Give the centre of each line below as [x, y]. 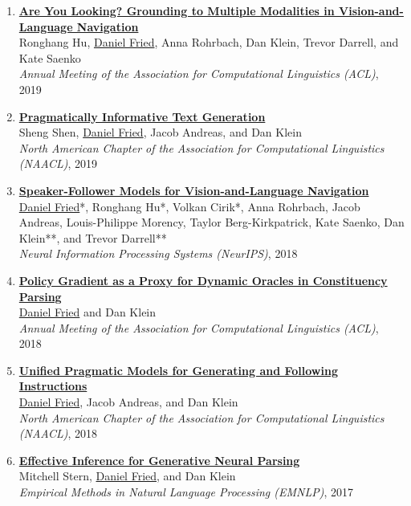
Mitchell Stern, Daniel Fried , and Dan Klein [127, 476]
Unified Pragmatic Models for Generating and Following [178, 370]
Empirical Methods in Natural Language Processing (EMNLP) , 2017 [186, 492]
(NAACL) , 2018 [58, 433]
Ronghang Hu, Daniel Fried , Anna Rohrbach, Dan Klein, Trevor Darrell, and [209, 42]
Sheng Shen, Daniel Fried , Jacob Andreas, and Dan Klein [160, 132]
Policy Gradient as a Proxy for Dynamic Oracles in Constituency [203, 280]
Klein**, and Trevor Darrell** [93, 237]
